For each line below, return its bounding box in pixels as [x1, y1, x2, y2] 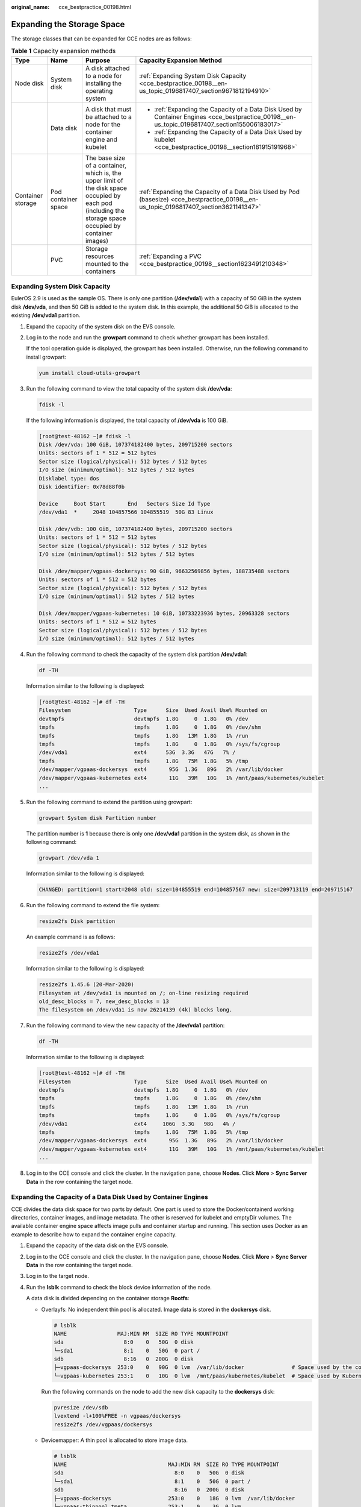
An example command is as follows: [26, 933, 116, 940]
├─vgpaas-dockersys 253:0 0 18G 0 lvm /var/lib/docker [54, 1495, 295, 1502]
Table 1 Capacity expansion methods [11, 47, 116, 55]
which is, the [85, 169, 122, 177]
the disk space [85, 184, 128, 192]
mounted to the [85, 259, 129, 268]
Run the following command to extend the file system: [26, 902, 160, 909]
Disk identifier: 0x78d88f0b [39, 483, 125, 491]
